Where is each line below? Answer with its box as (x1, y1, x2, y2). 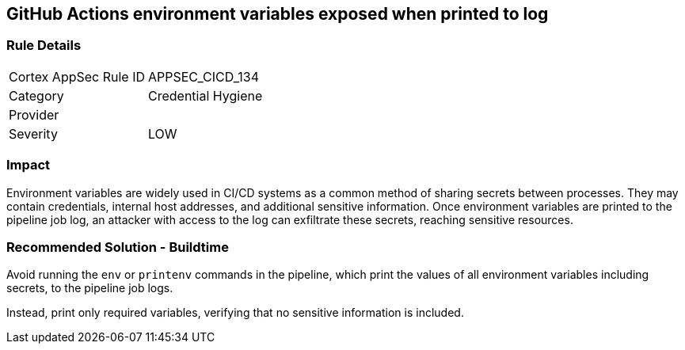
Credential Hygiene (148, 87, 263, 104)
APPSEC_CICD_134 (148, 68, 259, 85)
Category (9, 87, 64, 104)
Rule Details (6, 37, 82, 54)
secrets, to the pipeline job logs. (6, 281, 173, 295)
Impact (6, 157, 51, 173)
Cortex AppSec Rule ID (9, 68, 146, 85)
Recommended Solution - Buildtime (6, 238, 229, 255)
